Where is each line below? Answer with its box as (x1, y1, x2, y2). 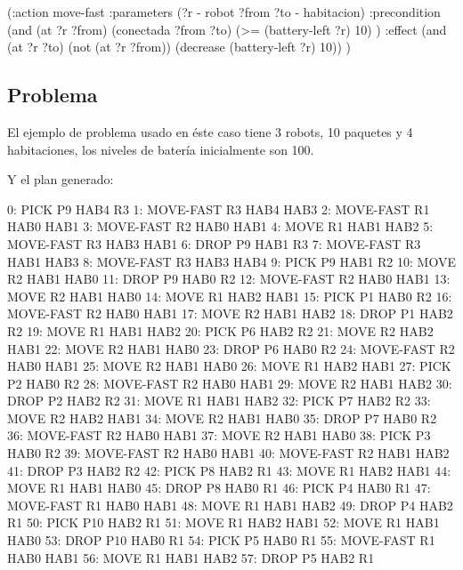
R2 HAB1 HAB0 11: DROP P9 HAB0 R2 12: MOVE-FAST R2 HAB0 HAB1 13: (7, 269, 451, 288)
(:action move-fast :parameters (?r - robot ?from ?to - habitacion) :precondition (7, 3, 441, 20)
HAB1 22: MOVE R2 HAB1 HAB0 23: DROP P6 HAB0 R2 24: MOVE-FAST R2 (7, 339, 455, 357)
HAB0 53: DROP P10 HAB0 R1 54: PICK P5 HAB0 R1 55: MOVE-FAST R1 (7, 531, 435, 550)
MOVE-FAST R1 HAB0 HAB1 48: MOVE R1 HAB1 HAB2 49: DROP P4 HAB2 (7, 495, 453, 514)
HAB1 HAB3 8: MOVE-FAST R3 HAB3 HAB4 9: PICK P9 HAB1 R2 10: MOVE (7, 252, 456, 270)
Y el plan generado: (7, 170, 114, 189)
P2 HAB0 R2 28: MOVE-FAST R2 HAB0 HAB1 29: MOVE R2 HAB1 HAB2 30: (7, 373, 452, 392)
